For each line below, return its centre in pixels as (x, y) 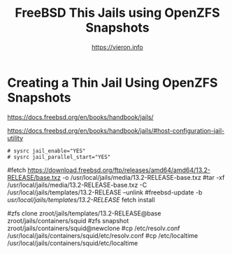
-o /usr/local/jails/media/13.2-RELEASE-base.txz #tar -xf (143, 177)
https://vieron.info (117, 47)
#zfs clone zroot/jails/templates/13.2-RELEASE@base (84, 213)
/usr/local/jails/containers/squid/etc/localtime (73, 243)
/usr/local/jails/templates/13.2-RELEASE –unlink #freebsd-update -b (105, 192)
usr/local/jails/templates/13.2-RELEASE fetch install (81, 199)
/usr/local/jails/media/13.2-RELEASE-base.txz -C (77, 185)
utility (15, 138)
